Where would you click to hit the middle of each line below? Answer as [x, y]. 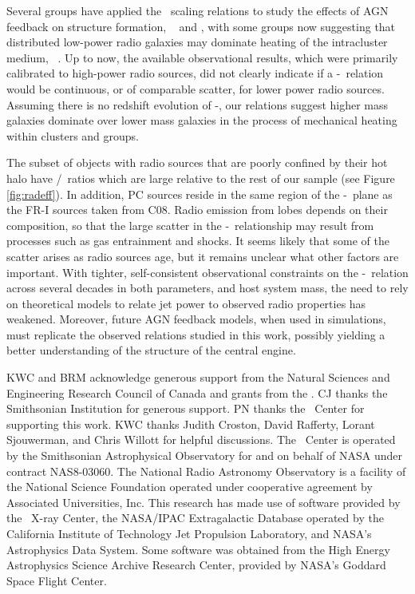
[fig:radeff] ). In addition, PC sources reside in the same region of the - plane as [200, 194]
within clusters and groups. [73, 135]
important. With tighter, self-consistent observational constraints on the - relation [207, 272]
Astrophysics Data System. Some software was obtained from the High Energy [198, 549]
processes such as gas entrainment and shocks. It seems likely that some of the [198, 241]
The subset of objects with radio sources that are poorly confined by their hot [197, 162]
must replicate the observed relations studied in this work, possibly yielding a [196, 334]
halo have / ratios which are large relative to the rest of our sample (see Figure [201, 178]
